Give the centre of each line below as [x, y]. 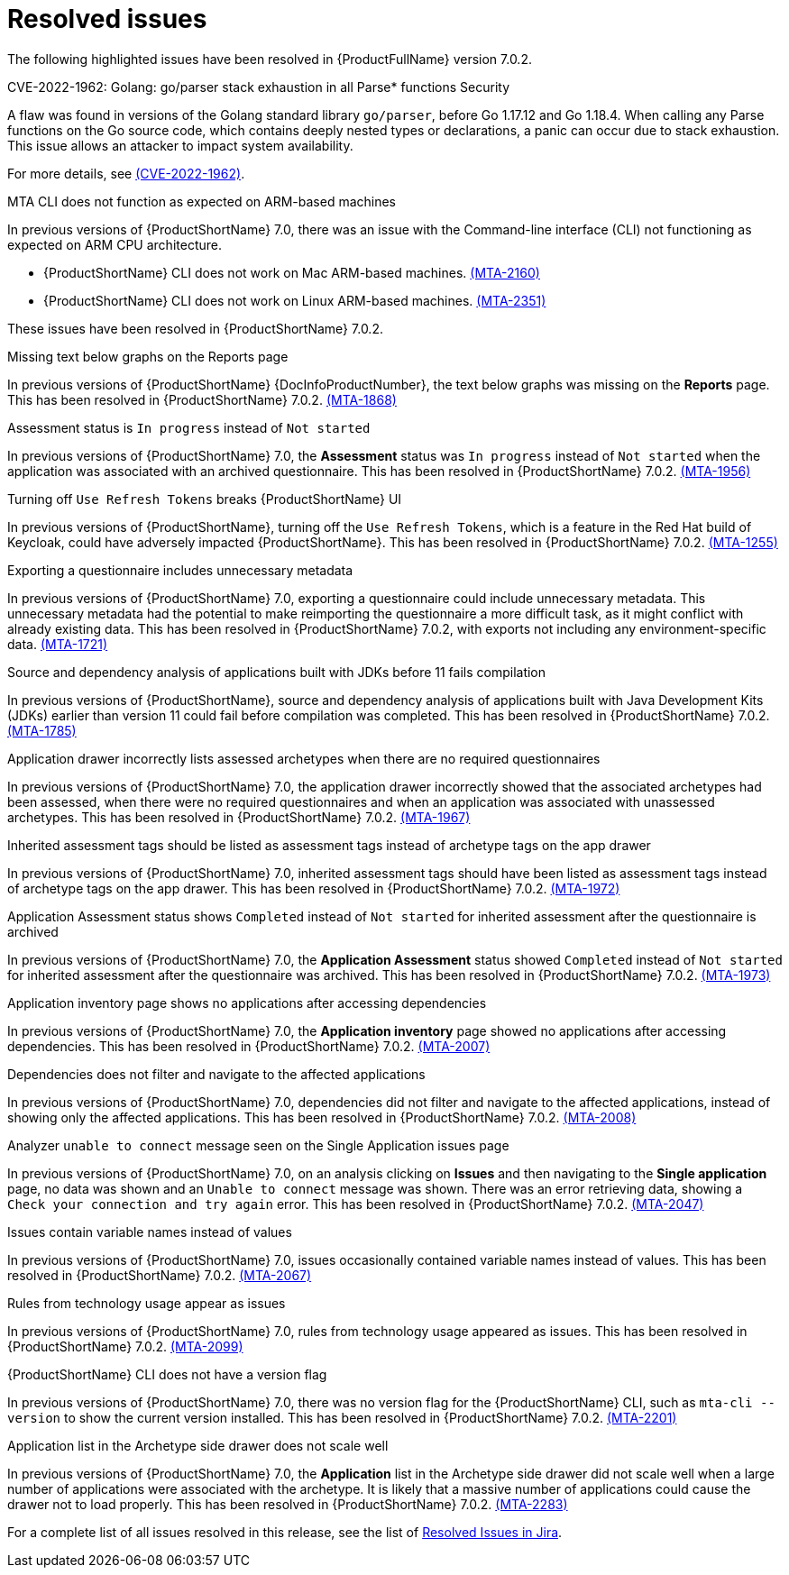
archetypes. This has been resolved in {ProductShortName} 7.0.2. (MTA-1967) [239, 817]
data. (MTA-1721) [58, 644]
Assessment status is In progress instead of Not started [189, 427]
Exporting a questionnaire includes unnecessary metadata [180, 570]
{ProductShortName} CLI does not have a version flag [167, 1374]
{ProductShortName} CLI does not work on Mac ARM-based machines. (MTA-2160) [292, 272]
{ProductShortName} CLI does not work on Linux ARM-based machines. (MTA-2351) [295, 300]
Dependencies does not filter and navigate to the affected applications [216, 1074]
